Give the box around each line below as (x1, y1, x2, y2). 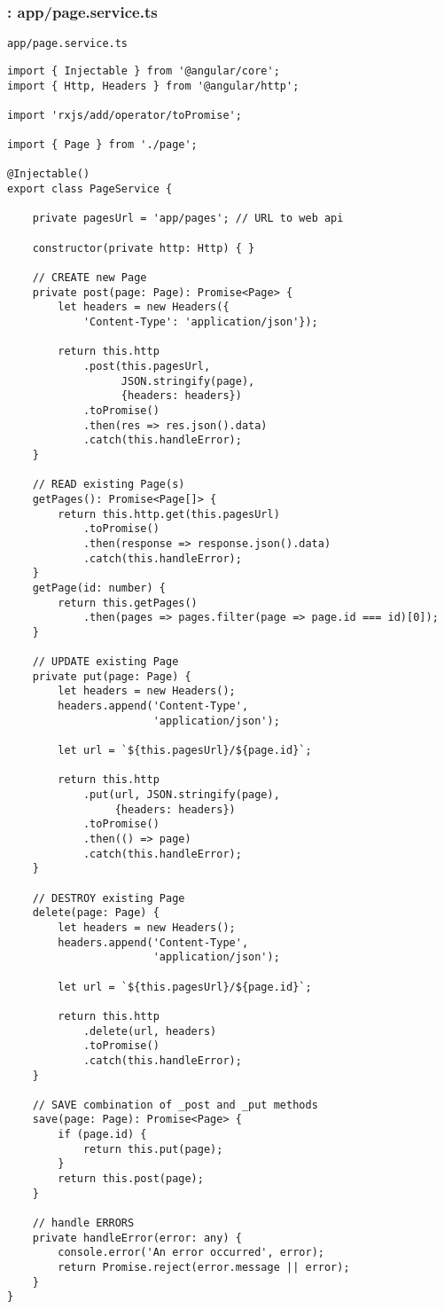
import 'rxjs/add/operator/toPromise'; (7, 108, 242, 121)
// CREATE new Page (32, 271, 147, 285)
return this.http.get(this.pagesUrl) (58, 507, 280, 521)
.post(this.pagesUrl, (82, 360, 211, 372)
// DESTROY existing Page (32, 891, 185, 905)
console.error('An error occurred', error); (58, 1246, 324, 1259)
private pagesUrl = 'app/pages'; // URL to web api (32, 212, 344, 225)
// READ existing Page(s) (32, 478, 185, 491)
